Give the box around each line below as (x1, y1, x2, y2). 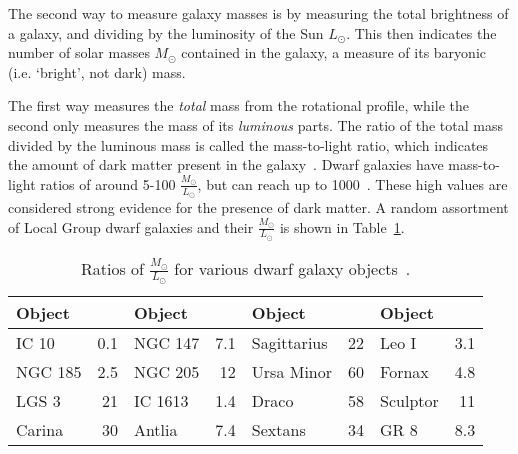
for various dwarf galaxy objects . (174, 256, 411, 280)
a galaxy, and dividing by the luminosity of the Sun (8, 22, 324, 43)
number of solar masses (8, 42, 150, 63)
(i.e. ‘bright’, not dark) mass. (8, 61, 186, 82)
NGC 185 (16, 360, 82, 384)
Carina (16, 418, 64, 442)
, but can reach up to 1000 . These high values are (197, 173, 508, 194)
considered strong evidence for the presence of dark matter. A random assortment (8, 196, 509, 217)
